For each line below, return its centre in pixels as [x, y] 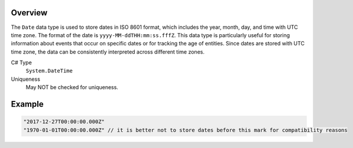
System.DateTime [49, 71]
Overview [29, 13]
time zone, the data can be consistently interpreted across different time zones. [108, 52]
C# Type [21, 63]
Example [27, 104]
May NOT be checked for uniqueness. [72, 87]
